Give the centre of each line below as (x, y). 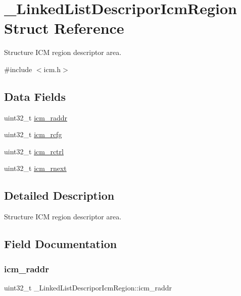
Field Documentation (61, 244)
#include (18, 69)
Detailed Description (59, 195)
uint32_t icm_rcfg (33, 134)
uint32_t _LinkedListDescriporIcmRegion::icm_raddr (88, 287)
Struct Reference (64, 28)
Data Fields (35, 96)
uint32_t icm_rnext (35, 168)
